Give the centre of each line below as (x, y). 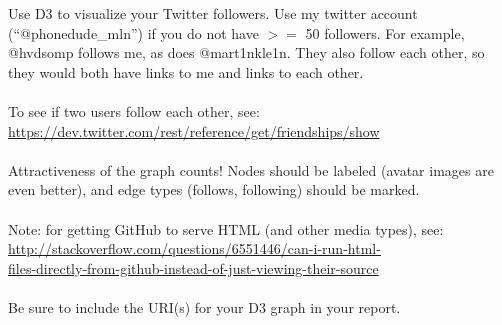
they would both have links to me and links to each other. (186, 71)
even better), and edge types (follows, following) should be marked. (214, 189)
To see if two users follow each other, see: (134, 110)
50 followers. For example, (385, 32)
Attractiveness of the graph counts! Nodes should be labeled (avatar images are (251, 169)
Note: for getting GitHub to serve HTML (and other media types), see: (226, 228)
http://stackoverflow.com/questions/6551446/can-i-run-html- (194, 248)
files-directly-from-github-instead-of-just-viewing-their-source (193, 267)
